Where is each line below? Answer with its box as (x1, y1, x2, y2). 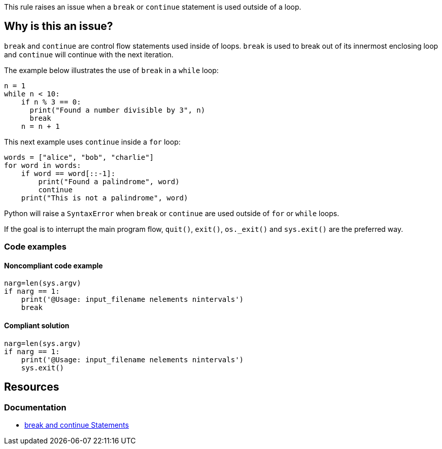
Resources (4, 381, 59, 394)
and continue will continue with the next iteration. (4, 50, 174, 59)
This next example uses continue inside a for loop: (4, 137, 181, 146)
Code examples (4, 241, 67, 252)
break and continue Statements (24, 420, 129, 429)
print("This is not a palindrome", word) (21, 193, 188, 202)
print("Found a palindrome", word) (38, 177, 180, 186)
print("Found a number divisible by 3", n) (29, 106, 206, 114)
